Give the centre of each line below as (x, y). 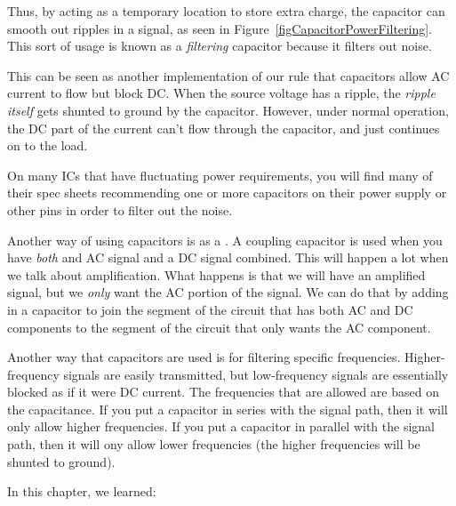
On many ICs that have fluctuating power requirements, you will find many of (220, 175)
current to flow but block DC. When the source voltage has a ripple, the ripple (221, 93)
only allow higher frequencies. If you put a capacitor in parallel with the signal (221, 426)
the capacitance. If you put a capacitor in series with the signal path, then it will (228, 409)
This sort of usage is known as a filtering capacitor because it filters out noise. (220, 46)
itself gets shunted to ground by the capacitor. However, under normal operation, (228, 110)
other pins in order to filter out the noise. (120, 209)
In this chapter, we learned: (82, 491)
